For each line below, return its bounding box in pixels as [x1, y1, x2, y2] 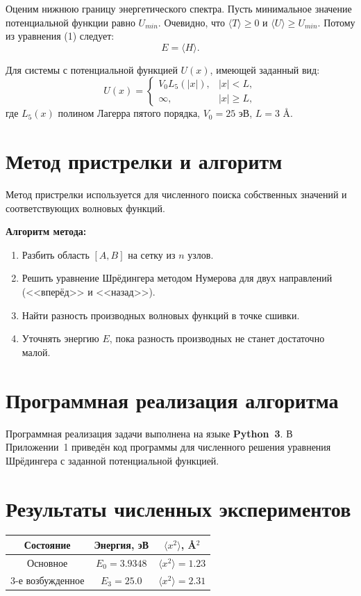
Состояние [24, 537, 71, 551]
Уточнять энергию [22, 331, 99, 346]
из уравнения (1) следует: [6, 29, 115, 43]
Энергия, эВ [94, 537, 149, 551]
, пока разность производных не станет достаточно [109, 331, 325, 346]
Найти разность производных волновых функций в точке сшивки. [22, 307, 300, 322]
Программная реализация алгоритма [6, 385, 339, 414]
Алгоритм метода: [6, 224, 87, 239]
